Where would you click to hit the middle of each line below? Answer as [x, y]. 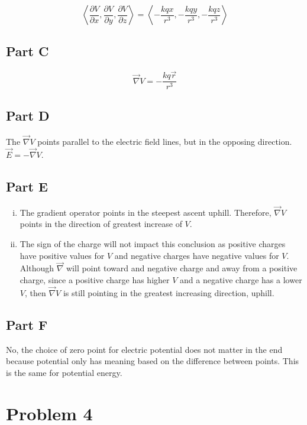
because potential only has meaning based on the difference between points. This [153, 361]
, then [35, 292]
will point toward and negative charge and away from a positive [182, 268]
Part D [28, 115]
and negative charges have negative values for [197, 255]
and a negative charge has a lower [241, 279]
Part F [27, 324]
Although [37, 268]
